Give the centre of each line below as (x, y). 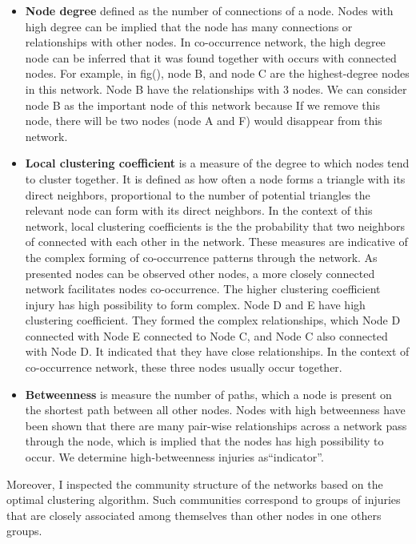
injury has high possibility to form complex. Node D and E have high (195, 304)
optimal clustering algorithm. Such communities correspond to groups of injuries (204, 500)
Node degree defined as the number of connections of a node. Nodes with (209, 10)
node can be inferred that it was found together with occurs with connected (211, 57)
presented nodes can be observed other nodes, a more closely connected (200, 273)
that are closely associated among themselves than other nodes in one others (194, 515)
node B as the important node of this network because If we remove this (202, 105)
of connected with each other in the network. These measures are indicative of (216, 242)
